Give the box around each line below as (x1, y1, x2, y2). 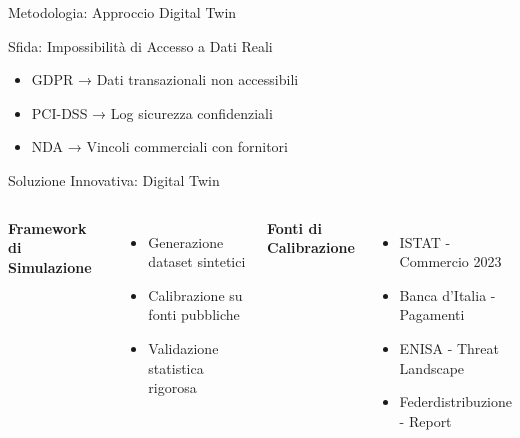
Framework (8, 217, 87, 238)
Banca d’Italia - (399, 284, 496, 305)
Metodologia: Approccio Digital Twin (8, 2, 237, 22)
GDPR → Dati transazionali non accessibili (31, 69, 299, 90)
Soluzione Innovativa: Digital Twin (8, 169, 220, 190)
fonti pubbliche (148, 304, 240, 325)
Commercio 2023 (399, 251, 502, 272)
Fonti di (267, 217, 322, 238)
